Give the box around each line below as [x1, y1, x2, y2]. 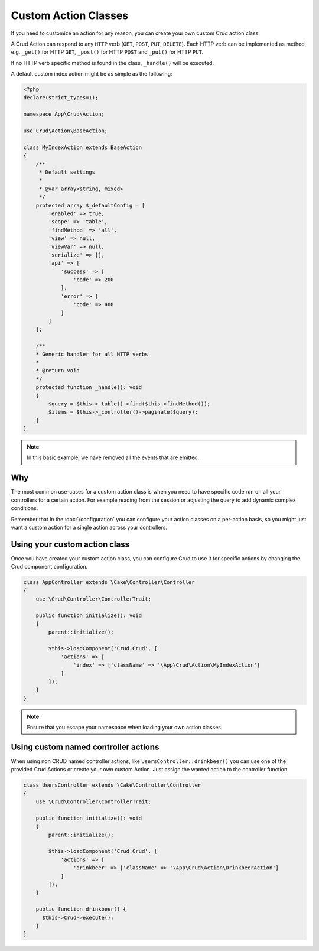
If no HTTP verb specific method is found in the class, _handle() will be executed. [11, 59, 214, 66]
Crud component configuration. [11, 563, 88, 570]
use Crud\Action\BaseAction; [23, 128, 108, 134]
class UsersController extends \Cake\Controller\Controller [23, 782, 201, 788]
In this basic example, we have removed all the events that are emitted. [27, 454, 200, 461]
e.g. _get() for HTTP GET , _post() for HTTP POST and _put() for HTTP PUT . [11, 48, 204, 56]
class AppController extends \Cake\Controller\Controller [23, 579, 195, 586]
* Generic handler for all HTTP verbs [35, 350, 148, 358]
